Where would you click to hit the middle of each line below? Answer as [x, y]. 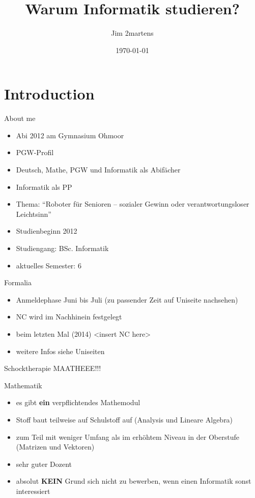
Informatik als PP [44, 186]
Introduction [49, 94]
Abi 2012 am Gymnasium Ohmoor [70, 135]
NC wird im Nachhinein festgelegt [69, 317]
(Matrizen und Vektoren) [55, 447]
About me [20, 118]
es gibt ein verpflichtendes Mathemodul [78, 402]
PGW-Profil [35, 152]
